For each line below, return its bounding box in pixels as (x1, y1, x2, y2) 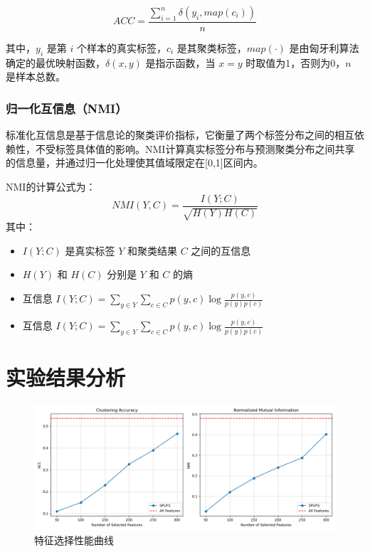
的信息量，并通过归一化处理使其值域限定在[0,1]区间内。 (6, 155, 263, 170)
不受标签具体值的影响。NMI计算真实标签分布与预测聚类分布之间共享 (35, 141, 355, 156)
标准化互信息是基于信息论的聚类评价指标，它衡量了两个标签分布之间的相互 (6, 127, 354, 142)
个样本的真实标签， (76, 41, 166, 55)
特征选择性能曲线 (34, 533, 114, 548)
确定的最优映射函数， (6, 55, 105, 70)
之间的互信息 (191, 243, 251, 258)
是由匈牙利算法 (289, 41, 359, 55)
